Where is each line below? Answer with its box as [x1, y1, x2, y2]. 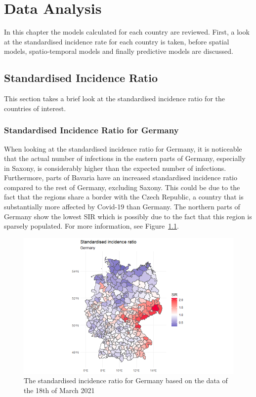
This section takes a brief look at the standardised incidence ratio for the [4, 93, 225, 104]
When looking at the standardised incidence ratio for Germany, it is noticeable [4, 143, 242, 154]
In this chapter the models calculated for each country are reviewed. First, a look [4, 27, 250, 37]
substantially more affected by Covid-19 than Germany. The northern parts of [4, 201, 240, 212]
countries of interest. [4, 103, 66, 113]
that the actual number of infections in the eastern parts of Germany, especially [4, 153, 246, 163]
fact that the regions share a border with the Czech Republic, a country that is [4, 192, 244, 202]
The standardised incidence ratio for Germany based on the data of [24, 375, 228, 386]
